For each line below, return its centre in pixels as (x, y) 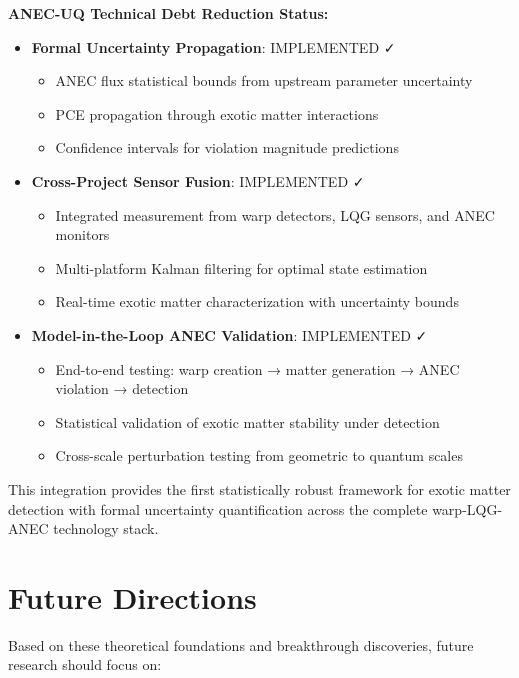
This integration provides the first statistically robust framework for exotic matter (259, 488)
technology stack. (106, 528)
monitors (82, 234)
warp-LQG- (467, 508)
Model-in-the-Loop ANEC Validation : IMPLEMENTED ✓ (229, 334)
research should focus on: (85, 664)
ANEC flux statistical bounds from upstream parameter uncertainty (264, 80)
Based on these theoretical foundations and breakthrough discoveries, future (241, 644)
